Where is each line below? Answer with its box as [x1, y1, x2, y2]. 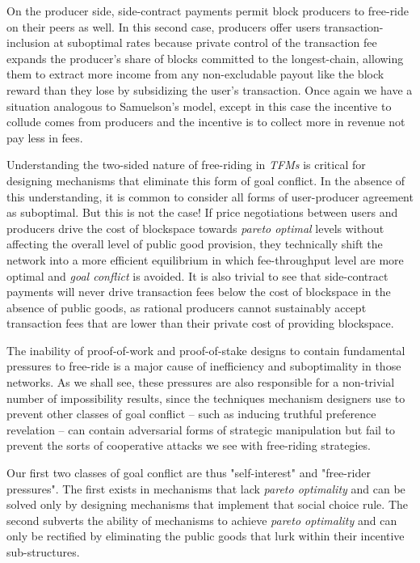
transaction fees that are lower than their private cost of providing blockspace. [6, 315, 394, 332]
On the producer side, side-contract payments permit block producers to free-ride [6, 2, 409, 19]
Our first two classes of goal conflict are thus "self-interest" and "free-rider [6, 464, 371, 481]
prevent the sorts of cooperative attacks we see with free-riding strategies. [6, 437, 371, 454]
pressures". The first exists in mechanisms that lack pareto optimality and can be [6, 480, 405, 497]
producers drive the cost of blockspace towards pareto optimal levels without [6, 219, 384, 236]
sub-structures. [6, 544, 80, 560]
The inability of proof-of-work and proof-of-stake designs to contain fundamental [6, 341, 405, 358]
